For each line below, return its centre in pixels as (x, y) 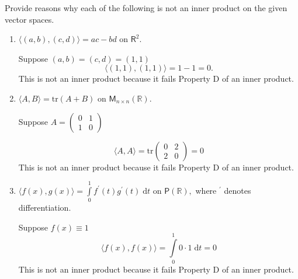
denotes (238, 190)
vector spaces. (30, 19)
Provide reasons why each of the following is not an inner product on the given (146, 8)
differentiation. (45, 207)
